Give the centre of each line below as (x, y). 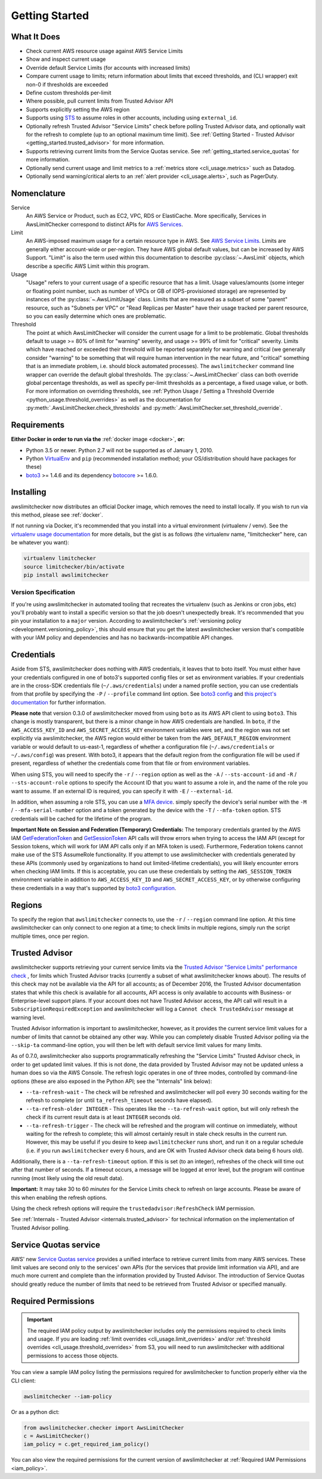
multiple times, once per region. (50, 936)
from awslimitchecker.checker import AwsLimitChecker (104, 1428)
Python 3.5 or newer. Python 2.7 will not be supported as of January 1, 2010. (120, 450)
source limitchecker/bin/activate (74, 566)
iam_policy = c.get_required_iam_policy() (86, 1444)
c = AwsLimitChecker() (57, 1436)
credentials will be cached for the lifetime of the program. (81, 819)
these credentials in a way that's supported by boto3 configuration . (94, 888)
